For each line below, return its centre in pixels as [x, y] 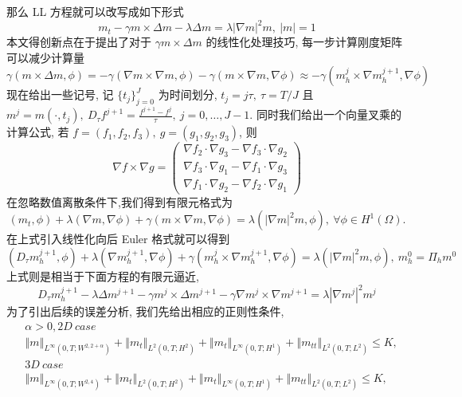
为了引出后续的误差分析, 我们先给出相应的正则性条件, [145, 311]
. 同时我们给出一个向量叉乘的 [325, 114]
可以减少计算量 [45, 57]
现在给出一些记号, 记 [60, 94]
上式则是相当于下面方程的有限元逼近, [103, 275]
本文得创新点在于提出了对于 [79, 42]
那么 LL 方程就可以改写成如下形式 [95, 11]
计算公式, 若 [38, 132]
